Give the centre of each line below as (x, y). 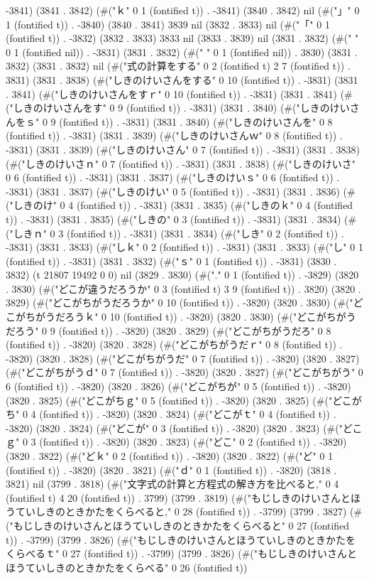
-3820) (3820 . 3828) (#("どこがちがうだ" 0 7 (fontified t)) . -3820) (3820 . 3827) (183, 358)
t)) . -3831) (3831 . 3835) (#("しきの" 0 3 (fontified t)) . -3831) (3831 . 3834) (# (181, 219)
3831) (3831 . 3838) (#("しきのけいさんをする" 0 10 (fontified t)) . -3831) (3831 (182, 79)
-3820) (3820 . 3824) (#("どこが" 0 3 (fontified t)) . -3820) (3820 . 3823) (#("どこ (184, 428)
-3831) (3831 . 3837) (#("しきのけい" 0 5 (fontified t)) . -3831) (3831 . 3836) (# (181, 191)
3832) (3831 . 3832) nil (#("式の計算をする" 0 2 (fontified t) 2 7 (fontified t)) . (178, 66)
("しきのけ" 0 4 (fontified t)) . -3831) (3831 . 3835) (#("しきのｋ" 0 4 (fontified (180, 205)
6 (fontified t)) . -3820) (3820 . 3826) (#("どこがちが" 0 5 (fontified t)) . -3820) (178, 386)
